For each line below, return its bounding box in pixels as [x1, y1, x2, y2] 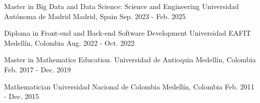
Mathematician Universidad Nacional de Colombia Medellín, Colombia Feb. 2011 [4, 81, 254, 91]
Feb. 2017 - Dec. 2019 [4, 64, 71, 74]
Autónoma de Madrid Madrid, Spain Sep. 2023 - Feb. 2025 [4, 11, 186, 21]
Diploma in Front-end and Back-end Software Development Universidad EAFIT [4, 28, 251, 38]
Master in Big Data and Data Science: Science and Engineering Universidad [4, 1, 239, 11]
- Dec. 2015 [4, 91, 39, 101]
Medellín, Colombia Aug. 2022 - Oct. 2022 [4, 37, 135, 48]
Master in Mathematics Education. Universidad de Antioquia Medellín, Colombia [4, 54, 256, 65]
